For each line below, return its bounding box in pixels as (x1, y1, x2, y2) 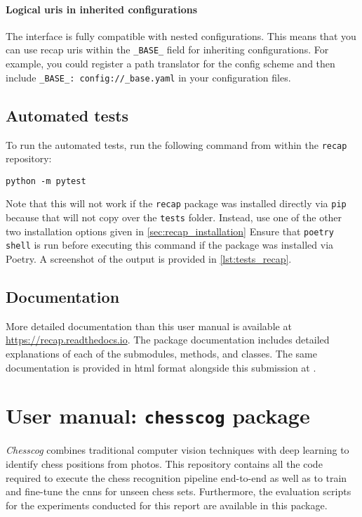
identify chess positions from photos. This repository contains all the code (6, 457, 323, 471)
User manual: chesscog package (6, 401, 310, 430)
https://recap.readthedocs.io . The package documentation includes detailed (6, 332, 330, 347)
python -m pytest (6, 176, 86, 186)
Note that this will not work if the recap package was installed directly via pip (6, 196, 347, 211)
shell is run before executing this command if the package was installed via (6, 237, 334, 252)
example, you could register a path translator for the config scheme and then (6, 56, 335, 71)
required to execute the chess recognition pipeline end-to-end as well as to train (6, 470, 347, 485)
